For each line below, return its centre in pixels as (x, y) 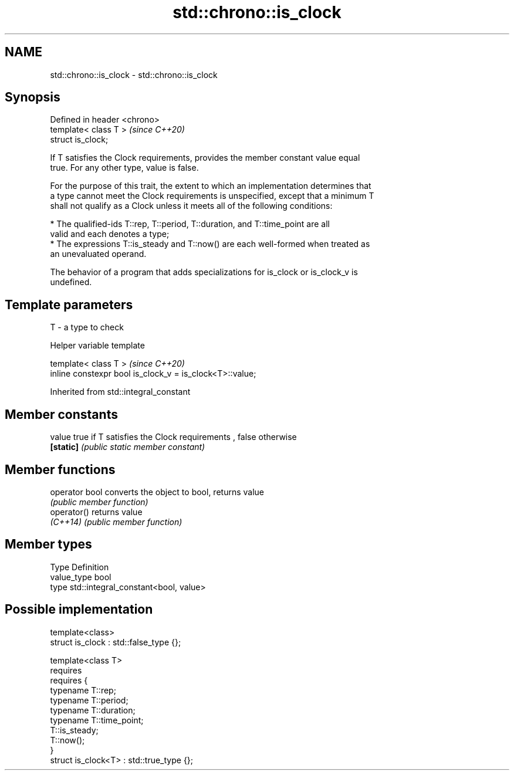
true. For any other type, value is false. (124, 168)
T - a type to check (87, 327)
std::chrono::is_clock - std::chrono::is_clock (134, 75)
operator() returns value (96, 512)
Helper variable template (97, 346)
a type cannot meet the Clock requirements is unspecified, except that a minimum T (212, 196)
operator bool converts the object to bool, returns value (157, 492)
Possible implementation (79, 610)
